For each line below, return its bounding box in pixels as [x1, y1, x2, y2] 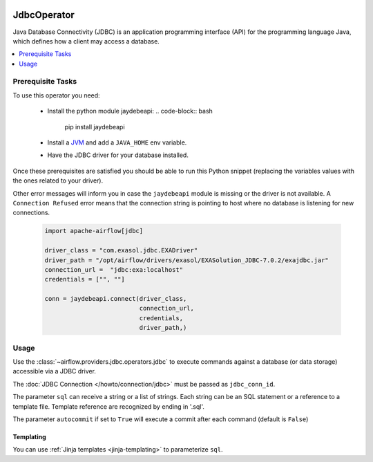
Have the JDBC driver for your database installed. [47, 151, 189, 159]
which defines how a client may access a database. [12, 37, 160, 45]
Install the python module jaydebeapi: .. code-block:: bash [47, 107, 213, 115]
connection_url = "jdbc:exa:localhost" [44, 266, 183, 273]
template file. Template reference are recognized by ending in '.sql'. [12, 402, 205, 411]
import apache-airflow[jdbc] [44, 227, 144, 235]
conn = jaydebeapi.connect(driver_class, [44, 295, 187, 303]
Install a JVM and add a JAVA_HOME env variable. [47, 138, 187, 147]
